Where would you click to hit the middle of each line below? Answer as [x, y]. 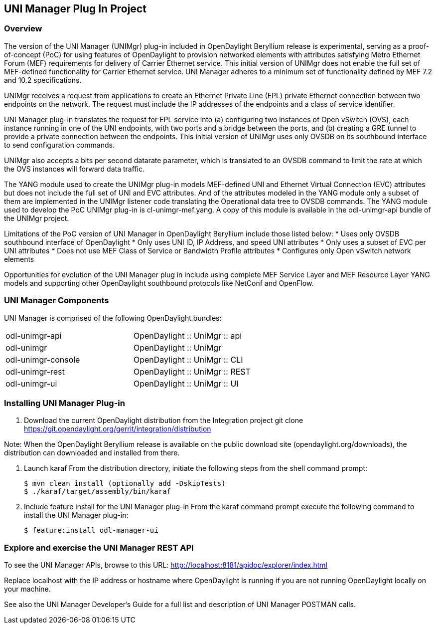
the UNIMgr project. [37, 218]
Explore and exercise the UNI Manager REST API [99, 547]
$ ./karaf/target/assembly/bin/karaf [98, 492]
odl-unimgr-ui [31, 383]
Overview [23, 29]
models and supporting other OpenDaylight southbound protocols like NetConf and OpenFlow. [159, 283]
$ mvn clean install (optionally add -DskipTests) [125, 484]
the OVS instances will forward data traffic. [74, 169]
